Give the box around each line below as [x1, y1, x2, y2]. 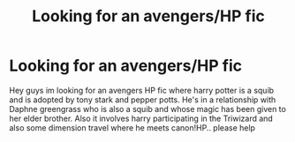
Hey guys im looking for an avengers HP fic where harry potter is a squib [9, 85, 275, 95]
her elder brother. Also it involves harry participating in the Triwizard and [9, 113, 274, 123]
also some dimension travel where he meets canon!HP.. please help [9, 122, 256, 133]
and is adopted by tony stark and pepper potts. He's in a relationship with [9, 94, 276, 105]
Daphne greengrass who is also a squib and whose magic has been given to [9, 103, 287, 114]
